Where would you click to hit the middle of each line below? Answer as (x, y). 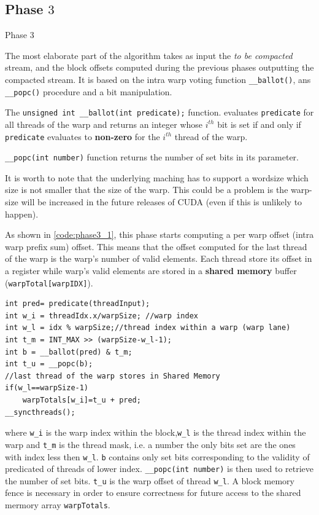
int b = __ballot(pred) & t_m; (69, 352)
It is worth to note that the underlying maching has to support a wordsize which (157, 177)
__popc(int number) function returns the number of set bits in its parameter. (152, 157)
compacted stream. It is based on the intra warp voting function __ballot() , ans (158, 79)
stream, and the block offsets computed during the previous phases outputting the (159, 67)
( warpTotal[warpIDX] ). (49, 282)
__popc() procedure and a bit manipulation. (89, 91)
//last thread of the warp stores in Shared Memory (113, 376)
